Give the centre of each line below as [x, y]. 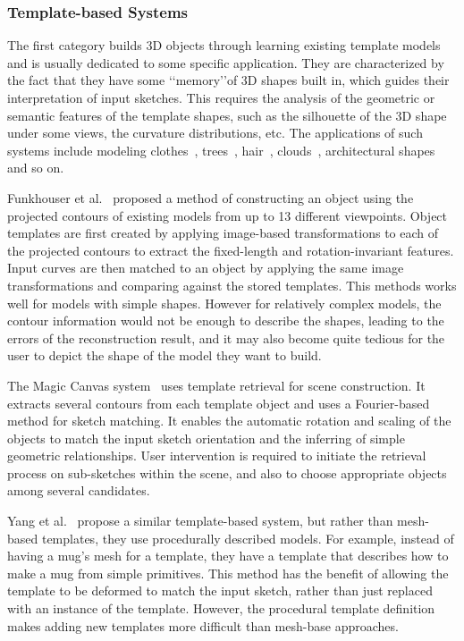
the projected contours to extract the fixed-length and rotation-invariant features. [231, 250]
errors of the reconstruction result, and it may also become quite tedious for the [226, 337]
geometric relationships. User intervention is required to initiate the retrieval [217, 455]
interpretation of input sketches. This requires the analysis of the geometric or [221, 97]
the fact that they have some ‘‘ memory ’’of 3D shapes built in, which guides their [228, 80]
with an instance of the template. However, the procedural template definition [221, 608]
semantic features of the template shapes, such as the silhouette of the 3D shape [227, 115]
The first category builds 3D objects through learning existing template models [224, 45]
